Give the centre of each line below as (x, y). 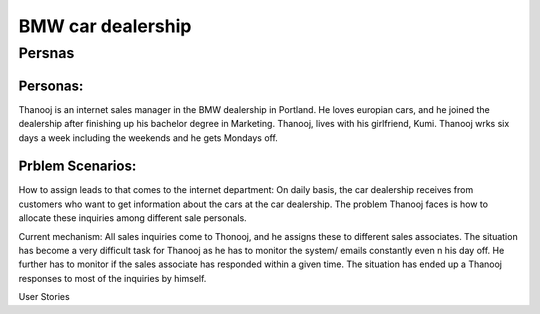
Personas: (51, 85)
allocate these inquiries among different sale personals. (132, 218)
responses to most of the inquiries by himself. (112, 278)
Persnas (46, 53)
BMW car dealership (105, 26)
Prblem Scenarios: (77, 166)
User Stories (44, 297)
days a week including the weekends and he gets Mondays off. (148, 137)
